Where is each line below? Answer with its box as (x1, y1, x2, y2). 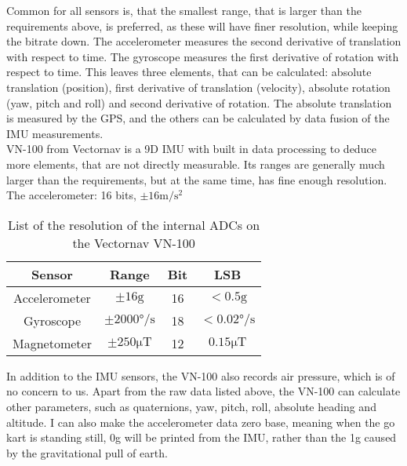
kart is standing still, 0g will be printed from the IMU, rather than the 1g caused (6, 429, 397, 446)
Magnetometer (13, 333, 92, 352)
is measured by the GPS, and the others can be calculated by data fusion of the (6, 110, 390, 126)
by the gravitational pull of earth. (6, 444, 168, 461)
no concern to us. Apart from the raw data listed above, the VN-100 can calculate (6, 383, 401, 399)
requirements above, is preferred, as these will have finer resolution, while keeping (6, 17, 398, 34)
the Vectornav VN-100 (72, 233, 195, 252)
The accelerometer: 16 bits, (6, 187, 136, 203)
